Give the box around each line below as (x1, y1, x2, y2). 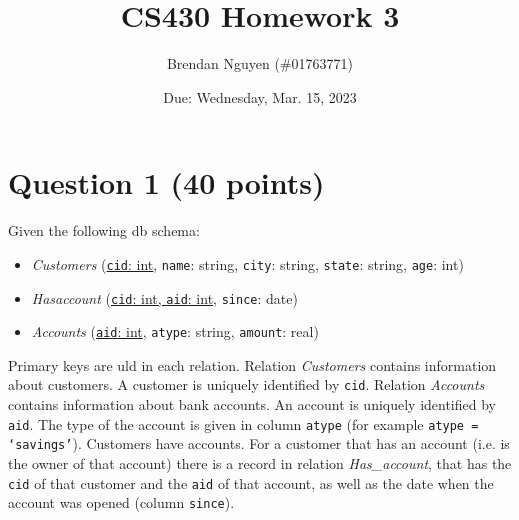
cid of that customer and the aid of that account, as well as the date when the (8, 472, 494, 493)
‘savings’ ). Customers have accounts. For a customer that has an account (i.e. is (8, 433, 510, 454)
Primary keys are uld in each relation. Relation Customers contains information (8, 354, 497, 375)
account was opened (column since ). (8, 492, 235, 513)
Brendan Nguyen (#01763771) (166, 53, 354, 74)
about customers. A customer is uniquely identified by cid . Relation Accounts (8, 374, 485, 395)
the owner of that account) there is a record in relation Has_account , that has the (8, 452, 512, 473)
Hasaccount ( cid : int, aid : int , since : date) (31, 287, 298, 308)
